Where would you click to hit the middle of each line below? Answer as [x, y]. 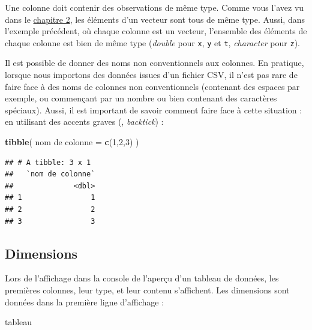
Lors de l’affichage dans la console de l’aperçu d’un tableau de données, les [142, 278]
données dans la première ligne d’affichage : [85, 301]
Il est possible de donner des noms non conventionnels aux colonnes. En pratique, [154, 63]
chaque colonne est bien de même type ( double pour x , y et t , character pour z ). [152, 42]
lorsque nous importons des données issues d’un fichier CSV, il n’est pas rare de [151, 75]
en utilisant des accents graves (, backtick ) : [84, 121]
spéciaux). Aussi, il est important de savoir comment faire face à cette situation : [154, 109]
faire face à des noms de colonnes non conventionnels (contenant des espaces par [152, 86]
